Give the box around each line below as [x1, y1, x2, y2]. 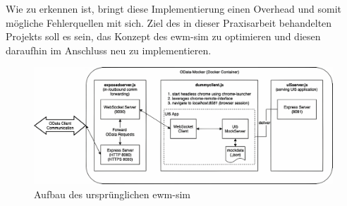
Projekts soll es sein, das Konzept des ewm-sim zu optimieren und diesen [6, 29, 321, 44]
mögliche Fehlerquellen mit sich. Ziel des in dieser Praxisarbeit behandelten [6, 15, 332, 30]
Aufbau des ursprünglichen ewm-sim [34, 187, 190, 201]
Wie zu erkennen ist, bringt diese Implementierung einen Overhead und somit [6, 1, 341, 16]
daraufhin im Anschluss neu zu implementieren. [6, 42, 212, 57]
